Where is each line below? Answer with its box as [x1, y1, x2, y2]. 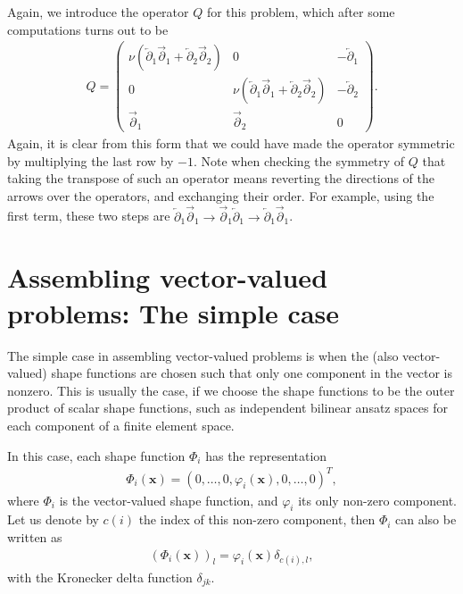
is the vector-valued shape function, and [59, 490, 278, 509]
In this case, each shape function [7, 446, 186, 464]
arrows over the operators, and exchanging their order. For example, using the [7, 186, 434, 205]
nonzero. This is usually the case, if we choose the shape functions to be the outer [7, 381, 455, 399]
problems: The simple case [7, 294, 340, 330]
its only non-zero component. [298, 490, 457, 509]
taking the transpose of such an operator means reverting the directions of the [7, 169, 434, 188]
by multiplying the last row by [7, 151, 174, 170]
